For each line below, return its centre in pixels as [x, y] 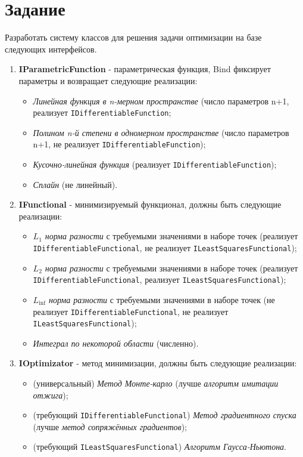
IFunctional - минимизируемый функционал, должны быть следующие [150, 204]
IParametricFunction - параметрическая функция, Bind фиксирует [145, 69]
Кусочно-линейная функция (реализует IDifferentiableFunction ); [155, 164]
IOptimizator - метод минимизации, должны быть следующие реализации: [158, 363]
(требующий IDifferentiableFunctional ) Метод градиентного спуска [165, 415]
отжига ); [51, 395]
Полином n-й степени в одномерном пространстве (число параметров [161, 132]
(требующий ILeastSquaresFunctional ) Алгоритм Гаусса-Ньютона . [160, 447]
